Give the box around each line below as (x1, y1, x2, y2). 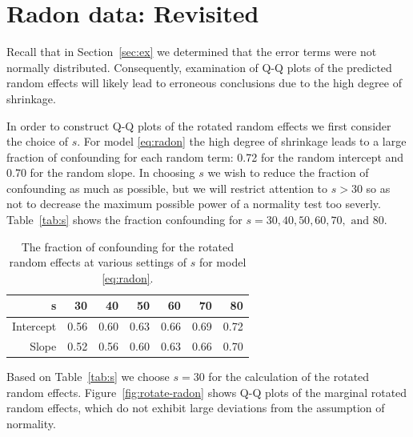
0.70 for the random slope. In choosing (6, 164, 195, 181)
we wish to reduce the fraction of (207, 164, 369, 181)
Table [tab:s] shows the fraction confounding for (6, 211, 243, 228)
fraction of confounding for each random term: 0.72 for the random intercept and (6, 148, 404, 165)
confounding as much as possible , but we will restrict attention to (6, 179, 328, 196)
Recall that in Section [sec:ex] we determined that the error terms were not (6, 43, 377, 60)
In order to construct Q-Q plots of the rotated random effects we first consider (6, 117, 391, 134)
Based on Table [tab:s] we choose (6, 368, 170, 385)
